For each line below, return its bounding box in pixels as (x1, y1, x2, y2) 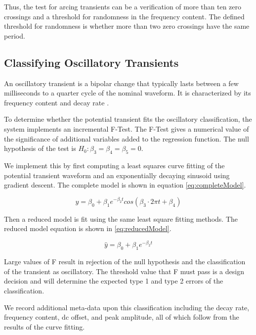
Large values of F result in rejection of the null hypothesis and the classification (4, 256, 246, 267)
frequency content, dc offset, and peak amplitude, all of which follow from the (4, 312, 239, 322)
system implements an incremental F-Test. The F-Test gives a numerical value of (4, 123, 249, 134)
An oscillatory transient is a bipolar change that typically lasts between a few (4, 78, 239, 88)
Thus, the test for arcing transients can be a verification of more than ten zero (4, 1, 242, 11)
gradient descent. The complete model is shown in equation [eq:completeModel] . (4, 180, 246, 190)
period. (4, 30, 25, 41)
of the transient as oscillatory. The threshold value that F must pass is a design (4, 266, 244, 276)
